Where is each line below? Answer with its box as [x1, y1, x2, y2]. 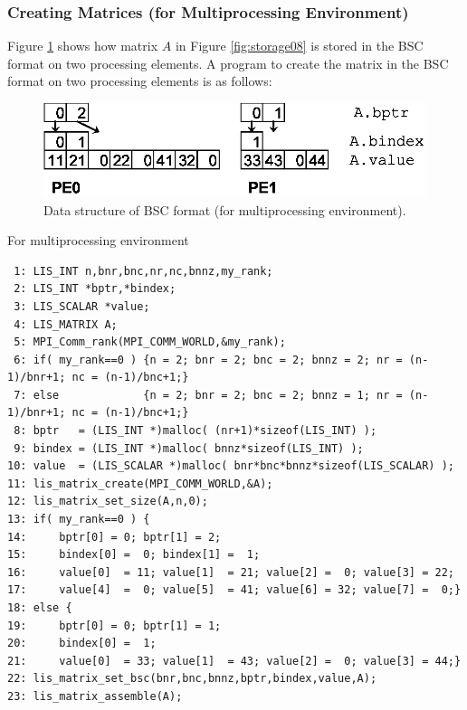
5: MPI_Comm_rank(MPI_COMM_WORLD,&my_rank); [14, 336, 286, 349]
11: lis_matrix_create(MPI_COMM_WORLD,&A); [7, 477, 273, 490]
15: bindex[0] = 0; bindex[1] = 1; [7, 548, 261, 562]
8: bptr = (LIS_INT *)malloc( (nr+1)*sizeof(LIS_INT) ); [14, 424, 377, 438]
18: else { [7, 601, 72, 615]
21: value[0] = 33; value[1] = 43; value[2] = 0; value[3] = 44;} [7, 654, 462, 667]
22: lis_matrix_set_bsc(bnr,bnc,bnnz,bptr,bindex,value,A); [7, 672, 377, 686]
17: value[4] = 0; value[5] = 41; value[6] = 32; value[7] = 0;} [7, 583, 462, 597]
